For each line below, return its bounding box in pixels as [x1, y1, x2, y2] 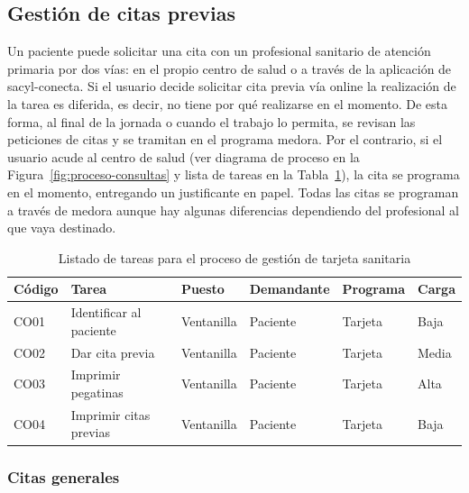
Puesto [180, 279, 225, 298]
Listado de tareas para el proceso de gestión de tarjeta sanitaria [58, 248, 411, 267]
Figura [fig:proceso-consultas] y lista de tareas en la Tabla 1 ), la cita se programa [7, 165, 460, 184]
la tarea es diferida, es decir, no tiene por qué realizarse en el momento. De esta [7, 94, 447, 113]
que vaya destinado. [7, 218, 116, 237]
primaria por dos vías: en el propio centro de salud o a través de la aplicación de [7, 59, 452, 78]
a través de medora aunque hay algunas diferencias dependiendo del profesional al [7, 200, 460, 219]
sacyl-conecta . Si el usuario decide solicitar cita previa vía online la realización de [7, 77, 456, 96]
